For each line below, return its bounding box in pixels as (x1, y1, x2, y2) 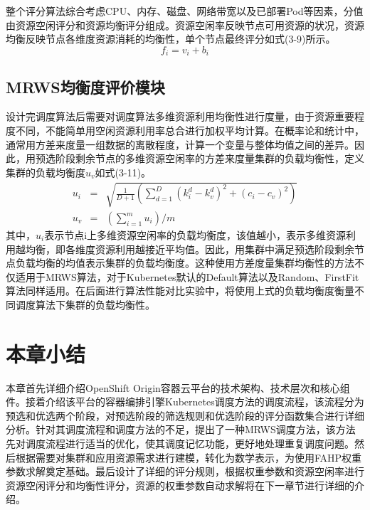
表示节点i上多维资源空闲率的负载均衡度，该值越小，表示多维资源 (44, 228, 347, 243)
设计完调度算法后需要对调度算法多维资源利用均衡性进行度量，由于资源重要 (6, 109, 354, 124)
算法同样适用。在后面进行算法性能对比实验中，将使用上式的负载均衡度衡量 (6, 283, 354, 298)
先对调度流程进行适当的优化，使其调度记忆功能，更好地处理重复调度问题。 (6, 436, 354, 451)
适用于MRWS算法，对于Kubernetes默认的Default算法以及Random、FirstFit (15, 269, 359, 284)
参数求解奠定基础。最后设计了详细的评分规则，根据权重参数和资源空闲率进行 (6, 464, 364, 479)
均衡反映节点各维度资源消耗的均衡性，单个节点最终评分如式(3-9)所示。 (6, 31, 336, 46)
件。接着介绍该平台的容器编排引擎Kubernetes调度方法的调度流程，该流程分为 (6, 394, 364, 409)
